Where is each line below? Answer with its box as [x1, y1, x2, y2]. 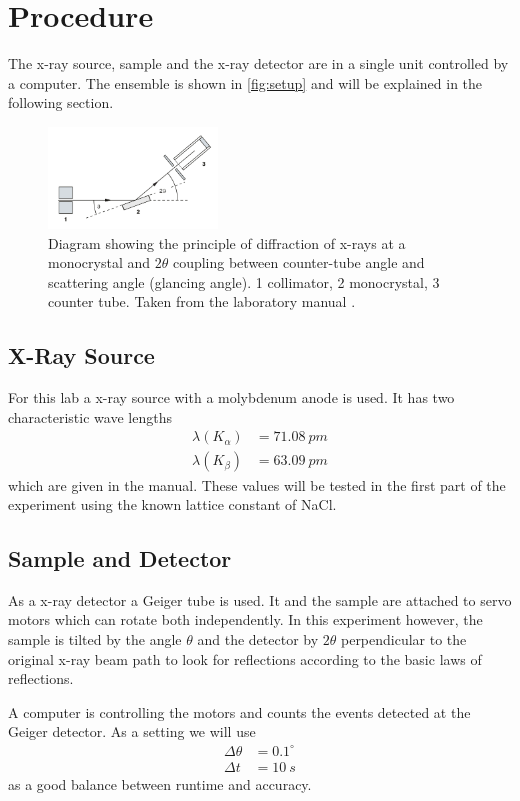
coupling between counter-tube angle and [172, 252, 425, 273]
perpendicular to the [340, 629, 467, 650]
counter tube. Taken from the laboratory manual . [48, 291, 356, 312]
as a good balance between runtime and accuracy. [8, 773, 312, 794]
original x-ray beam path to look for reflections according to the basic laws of [8, 648, 482, 669]
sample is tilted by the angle [8, 629, 182, 650]
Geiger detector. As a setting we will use [8, 721, 256, 742]
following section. [8, 92, 114, 113]
